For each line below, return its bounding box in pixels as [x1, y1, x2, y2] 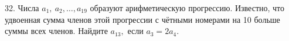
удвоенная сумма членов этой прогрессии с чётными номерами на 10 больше [5, 13, 280, 25]
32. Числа [5, 2, 39, 13]
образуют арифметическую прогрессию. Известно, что [90, 2, 285, 13]
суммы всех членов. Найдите [5, 25, 108, 37]
